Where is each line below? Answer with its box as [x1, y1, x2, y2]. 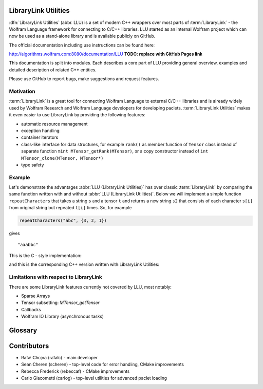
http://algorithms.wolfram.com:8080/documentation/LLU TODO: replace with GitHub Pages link [9, 51, 203, 57]
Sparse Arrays [21, 293, 50, 299]
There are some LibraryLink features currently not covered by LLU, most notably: [9, 284, 172, 290]
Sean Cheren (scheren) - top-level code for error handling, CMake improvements [21, 362, 184, 367]
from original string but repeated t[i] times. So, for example [9, 205, 132, 211]
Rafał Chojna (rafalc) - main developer [21, 354, 98, 360]
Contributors [9, 342, 49, 350]
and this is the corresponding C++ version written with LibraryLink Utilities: [9, 261, 160, 267]
